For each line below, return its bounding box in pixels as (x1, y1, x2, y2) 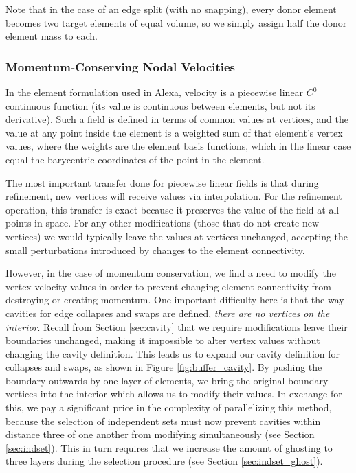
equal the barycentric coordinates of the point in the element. (5, 152, 265, 166)
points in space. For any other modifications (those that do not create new (5, 216, 320, 230)
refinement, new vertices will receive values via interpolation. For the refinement (5, 189, 342, 203)
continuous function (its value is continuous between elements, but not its (5, 98, 315, 113)
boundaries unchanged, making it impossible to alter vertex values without (5, 333, 320, 347)
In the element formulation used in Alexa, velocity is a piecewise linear (5, 85, 304, 99)
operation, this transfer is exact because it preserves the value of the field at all (5, 202, 340, 216)
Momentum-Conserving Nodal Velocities (5, 58, 236, 75)
